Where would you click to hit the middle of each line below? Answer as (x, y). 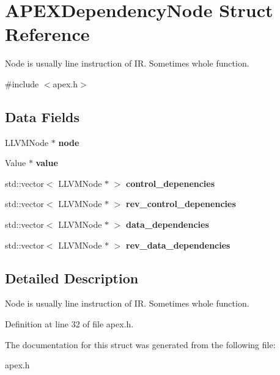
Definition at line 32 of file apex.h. (69, 324)
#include (22, 83)
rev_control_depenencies (181, 204)
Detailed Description (72, 278)
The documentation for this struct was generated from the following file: (140, 344)
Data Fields (42, 116)
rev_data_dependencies (178, 245)
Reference (47, 34)
